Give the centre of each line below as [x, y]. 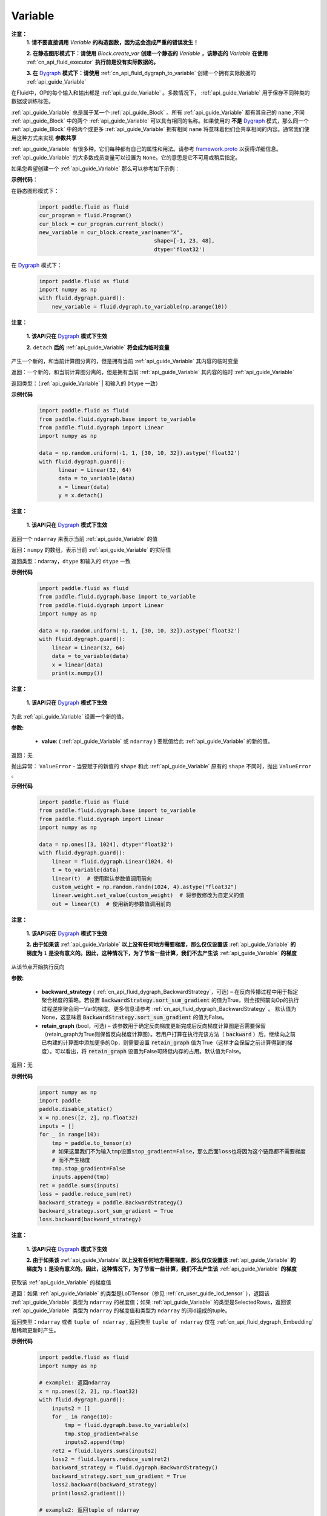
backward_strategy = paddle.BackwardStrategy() [111, 1202]
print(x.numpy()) [78, 673]
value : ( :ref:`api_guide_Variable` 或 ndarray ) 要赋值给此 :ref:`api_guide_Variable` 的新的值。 [157, 741]
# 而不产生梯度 [71, 1160]
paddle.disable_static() [76, 1109]
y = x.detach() [81, 495]
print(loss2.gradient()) [89, 1493]
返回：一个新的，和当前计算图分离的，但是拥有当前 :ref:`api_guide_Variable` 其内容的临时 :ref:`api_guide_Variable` [153, 372]
